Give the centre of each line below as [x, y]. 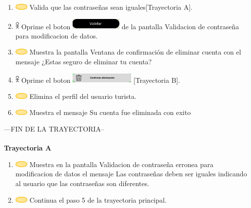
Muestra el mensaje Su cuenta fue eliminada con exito [110, 112]
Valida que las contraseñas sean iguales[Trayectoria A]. [111, 7]
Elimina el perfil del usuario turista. [83, 96]
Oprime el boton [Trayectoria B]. [101, 80]
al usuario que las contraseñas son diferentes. [82, 183]
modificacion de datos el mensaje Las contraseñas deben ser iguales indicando [131, 174]
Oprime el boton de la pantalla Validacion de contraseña [130, 26]
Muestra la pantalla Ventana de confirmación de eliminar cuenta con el [135, 52]
